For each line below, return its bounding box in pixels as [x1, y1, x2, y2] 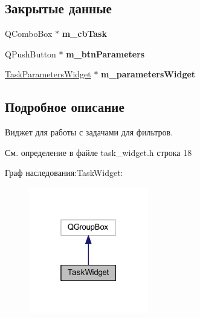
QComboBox [5, 27, 53, 40]
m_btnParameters [66, 47, 145, 60]
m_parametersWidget [101, 68, 196, 80]
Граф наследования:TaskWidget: [5, 166, 123, 179]
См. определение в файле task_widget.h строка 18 [5, 146, 192, 158]
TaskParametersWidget [5, 68, 91, 80]
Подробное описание [5, 97, 124, 116]
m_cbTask [62, 27, 107, 40]
